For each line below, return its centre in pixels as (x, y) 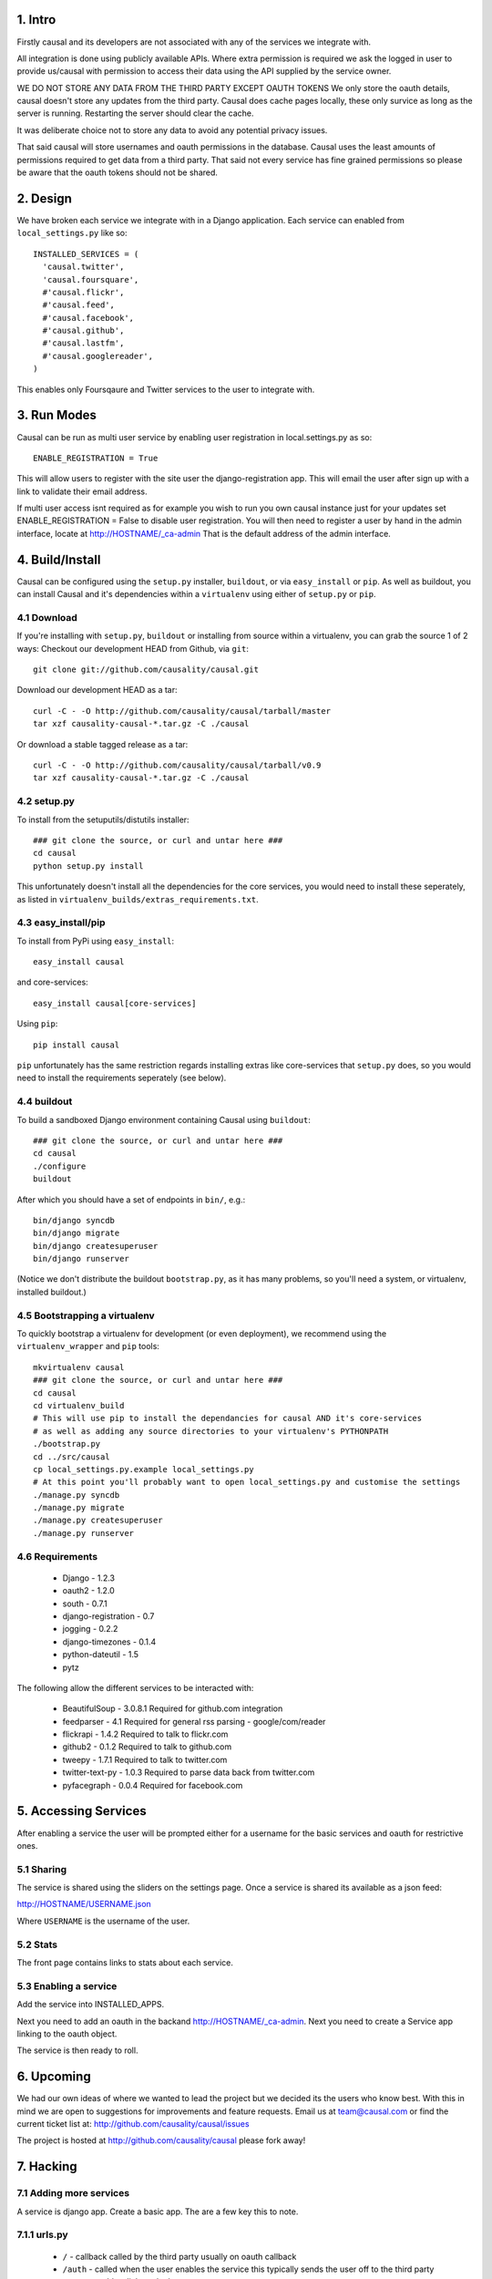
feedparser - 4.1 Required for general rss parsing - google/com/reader (194, 1721)
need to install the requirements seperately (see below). (122, 1078)
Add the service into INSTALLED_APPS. (91, 2005)
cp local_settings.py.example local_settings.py (143, 1469)
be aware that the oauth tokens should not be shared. (118, 172)
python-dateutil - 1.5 (101, 1655)
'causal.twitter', (83, 267)
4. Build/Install (59, 559)
